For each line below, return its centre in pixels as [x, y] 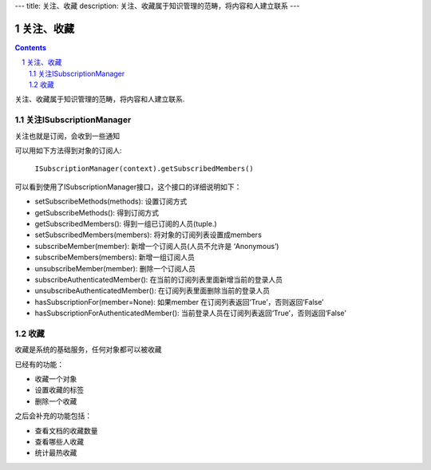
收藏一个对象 [56, 379]
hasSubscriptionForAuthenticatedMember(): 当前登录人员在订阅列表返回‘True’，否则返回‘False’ [190, 313]
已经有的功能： [39, 364]
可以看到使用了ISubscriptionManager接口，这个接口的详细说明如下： [128, 187]
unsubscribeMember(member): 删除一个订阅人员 [115, 268]
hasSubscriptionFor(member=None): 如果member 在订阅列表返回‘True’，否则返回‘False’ [179, 302]
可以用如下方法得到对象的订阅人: [69, 150]
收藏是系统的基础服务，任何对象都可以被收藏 [88, 350]
